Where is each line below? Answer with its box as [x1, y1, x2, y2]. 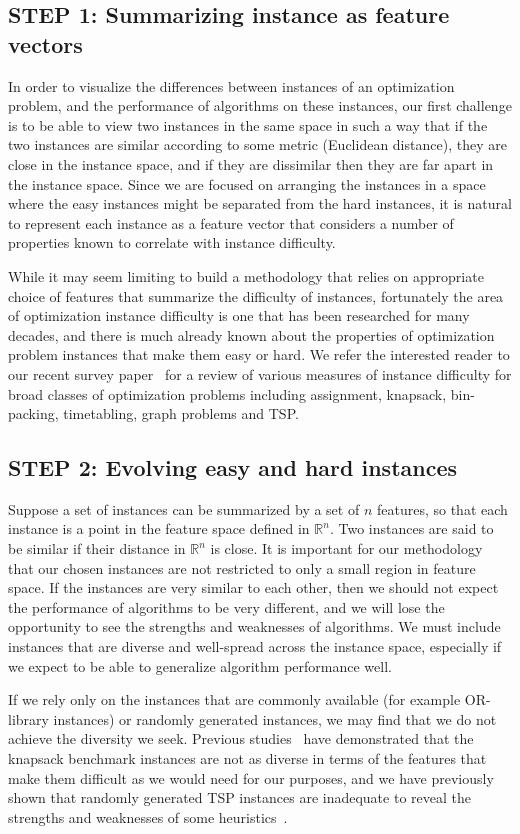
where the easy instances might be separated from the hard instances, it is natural [8, 193, 512, 214]
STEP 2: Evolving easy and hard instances [8, 452, 458, 483]
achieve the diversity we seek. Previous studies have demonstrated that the [8, 728, 474, 749]
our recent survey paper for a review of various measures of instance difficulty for [8, 363, 512, 384]
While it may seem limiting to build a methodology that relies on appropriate [8, 265, 484, 286]
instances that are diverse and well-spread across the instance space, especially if [8, 636, 502, 657]
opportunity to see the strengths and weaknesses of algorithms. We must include [8, 616, 501, 637]
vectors [8, 28, 83, 59]
